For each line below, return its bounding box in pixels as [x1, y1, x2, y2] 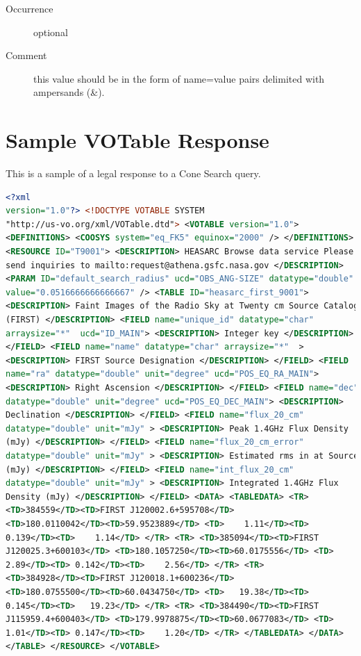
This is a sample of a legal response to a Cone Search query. [6, 166, 261, 181]
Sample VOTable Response [6, 126, 269, 154]
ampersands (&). [33, 85, 105, 99]
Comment [6, 48, 47, 63]
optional [33, 24, 68, 39]
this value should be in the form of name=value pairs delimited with [33, 71, 325, 85]
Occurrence [6, 1, 53, 15]
